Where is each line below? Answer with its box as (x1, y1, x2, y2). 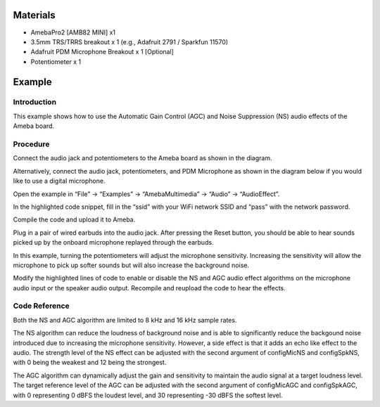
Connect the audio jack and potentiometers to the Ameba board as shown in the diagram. (13, 154, 272, 162)
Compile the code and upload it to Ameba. (13, 215, 136, 224)
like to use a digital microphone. (13, 176, 106, 186)
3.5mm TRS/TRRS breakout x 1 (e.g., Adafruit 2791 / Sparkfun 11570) (30, 37, 229, 46)
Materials (13, 9, 56, 21)
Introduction (13, 97, 56, 107)
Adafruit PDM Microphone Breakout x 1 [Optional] (30, 48, 174, 56)
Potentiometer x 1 (30, 57, 82, 66)
